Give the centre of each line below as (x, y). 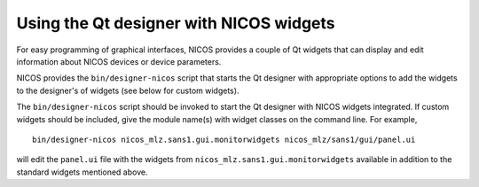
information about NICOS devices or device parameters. (119, 61)
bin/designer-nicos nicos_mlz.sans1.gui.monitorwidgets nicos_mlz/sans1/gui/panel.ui (224, 139)
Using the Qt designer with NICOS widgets (176, 23)
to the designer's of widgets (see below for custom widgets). (128, 90)
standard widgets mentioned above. (82, 172)
